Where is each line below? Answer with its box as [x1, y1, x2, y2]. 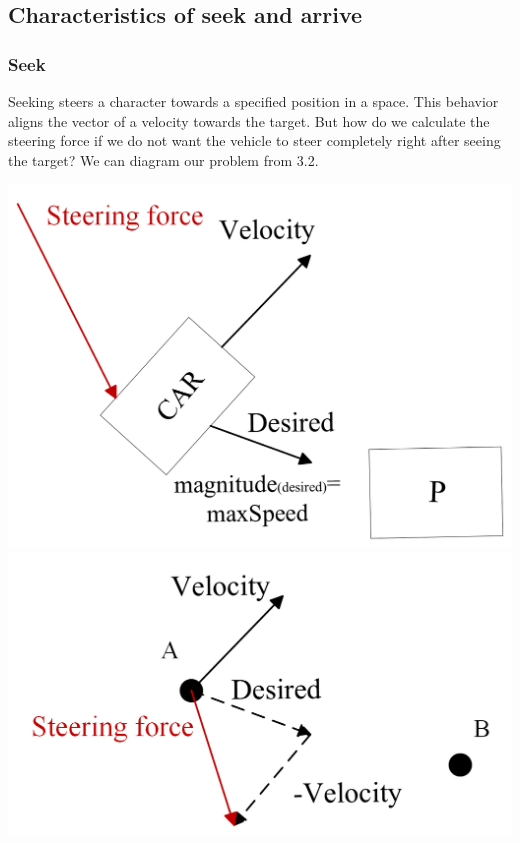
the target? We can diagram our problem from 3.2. [8, 149, 319, 170]
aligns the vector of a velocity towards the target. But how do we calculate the [8, 110, 490, 131]
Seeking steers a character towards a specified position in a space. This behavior [8, 91, 499, 111]
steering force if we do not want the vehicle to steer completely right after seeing [8, 130, 501, 151]
